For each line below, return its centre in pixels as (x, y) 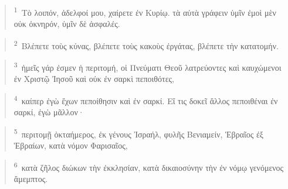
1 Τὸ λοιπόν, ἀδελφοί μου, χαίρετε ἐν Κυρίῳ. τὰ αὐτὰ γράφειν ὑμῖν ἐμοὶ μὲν (145, 11)
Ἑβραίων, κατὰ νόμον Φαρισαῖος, (71, 145)
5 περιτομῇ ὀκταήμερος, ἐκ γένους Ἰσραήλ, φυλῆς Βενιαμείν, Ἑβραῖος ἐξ (139, 133)
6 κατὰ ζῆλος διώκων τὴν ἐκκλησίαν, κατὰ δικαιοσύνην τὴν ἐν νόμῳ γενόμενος (149, 166)
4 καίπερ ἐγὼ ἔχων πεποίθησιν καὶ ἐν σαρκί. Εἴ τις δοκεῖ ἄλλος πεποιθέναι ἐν (146, 99)
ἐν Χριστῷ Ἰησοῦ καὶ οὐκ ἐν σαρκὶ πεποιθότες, (94, 79)
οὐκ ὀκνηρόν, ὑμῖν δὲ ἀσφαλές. (67, 24)
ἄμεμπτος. (31, 178)
